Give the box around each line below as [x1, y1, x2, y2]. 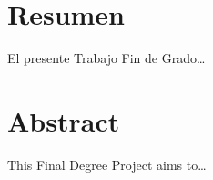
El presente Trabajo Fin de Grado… [7, 48, 206, 68]
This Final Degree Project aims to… [7, 154, 207, 174]
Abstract [7, 101, 120, 139]
